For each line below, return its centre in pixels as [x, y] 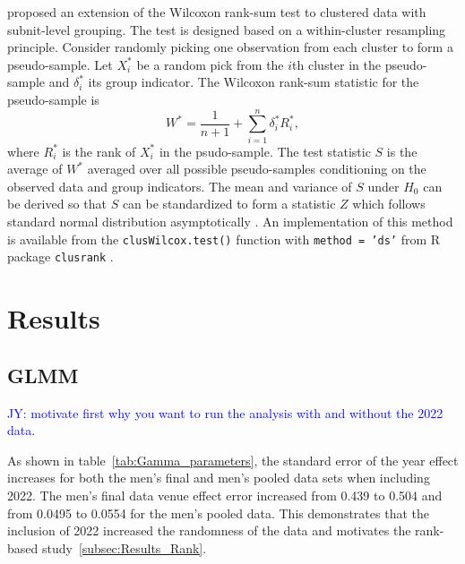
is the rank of [99, 151]
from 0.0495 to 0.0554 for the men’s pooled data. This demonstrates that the [218, 513]
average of [35, 169]
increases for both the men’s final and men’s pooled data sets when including [219, 478]
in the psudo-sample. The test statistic [265, 151]
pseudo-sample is [53, 99]
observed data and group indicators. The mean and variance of [180, 186]
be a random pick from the [210, 64]
